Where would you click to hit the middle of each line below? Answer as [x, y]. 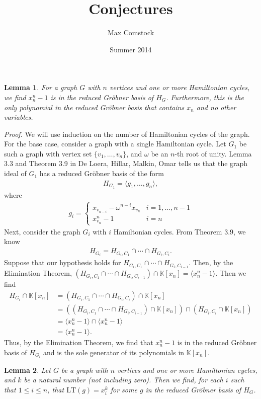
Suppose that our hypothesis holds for [63, 262]
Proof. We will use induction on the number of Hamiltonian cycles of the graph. [127, 134]
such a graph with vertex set [48, 153]
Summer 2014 [131, 49]
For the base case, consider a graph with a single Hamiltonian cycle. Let [115, 144]
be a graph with [84, 370]
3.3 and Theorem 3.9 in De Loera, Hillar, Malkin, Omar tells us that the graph [126, 163]
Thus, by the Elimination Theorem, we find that [79, 342]
